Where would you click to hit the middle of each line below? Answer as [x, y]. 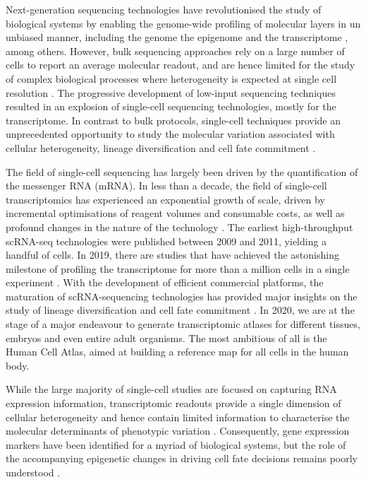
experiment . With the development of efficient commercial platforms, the [165, 282]
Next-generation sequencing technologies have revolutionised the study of [164, 9]
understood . [33, 472]
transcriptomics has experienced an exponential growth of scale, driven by [165, 199]
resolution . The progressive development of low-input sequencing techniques [171, 92]
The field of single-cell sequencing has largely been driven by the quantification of [182, 171]
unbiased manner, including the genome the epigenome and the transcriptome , [177, 37]
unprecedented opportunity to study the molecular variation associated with [170, 134]
